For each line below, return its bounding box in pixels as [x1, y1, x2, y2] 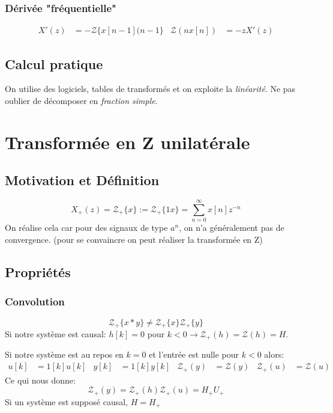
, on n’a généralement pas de [179, 221, 284, 234]
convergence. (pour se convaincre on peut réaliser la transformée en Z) [5, 233, 263, 245]
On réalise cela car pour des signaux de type [5, 221, 168, 234]
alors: [264, 348, 284, 361]
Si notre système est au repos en [5, 348, 124, 361]
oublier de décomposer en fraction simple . [5, 94, 158, 107]
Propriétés [5, 262, 71, 281]
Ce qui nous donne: [5, 373, 76, 386]
